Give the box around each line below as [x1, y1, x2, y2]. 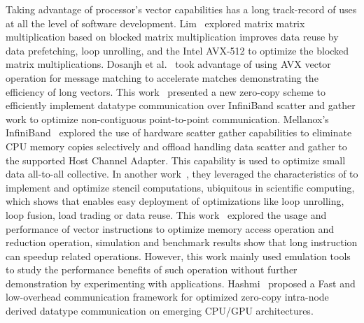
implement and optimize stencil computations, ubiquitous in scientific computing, [6, 180, 355, 194]
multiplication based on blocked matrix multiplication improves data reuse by [6, 29, 339, 44]
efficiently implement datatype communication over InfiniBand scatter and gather [6, 98, 356, 113]
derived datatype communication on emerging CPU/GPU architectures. [6, 303, 314, 318]
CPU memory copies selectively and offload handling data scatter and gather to [6, 138, 347, 153]
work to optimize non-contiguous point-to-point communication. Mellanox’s [6, 111, 329, 126]
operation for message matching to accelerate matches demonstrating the [6, 70, 318, 85]
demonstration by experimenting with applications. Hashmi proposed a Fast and [6, 275, 356, 290]
